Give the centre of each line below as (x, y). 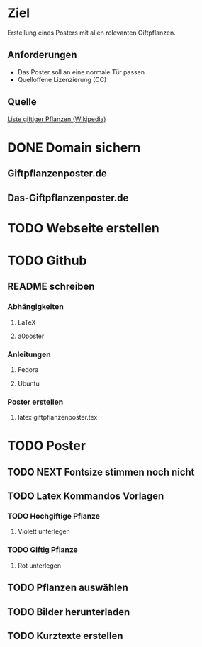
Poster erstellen (35, 402)
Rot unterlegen (39, 566)
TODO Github (47, 260)
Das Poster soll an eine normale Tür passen (81, 72)
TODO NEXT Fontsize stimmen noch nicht (101, 472)
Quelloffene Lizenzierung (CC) (62, 79)
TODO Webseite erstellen (83, 228)
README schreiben (51, 287)
